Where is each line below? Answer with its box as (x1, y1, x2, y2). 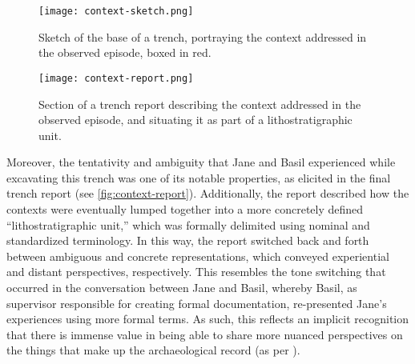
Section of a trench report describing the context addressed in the (38, 95, 361, 112)
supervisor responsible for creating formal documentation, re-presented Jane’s (6, 294, 387, 311)
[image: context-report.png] (38, 72, 194, 84)
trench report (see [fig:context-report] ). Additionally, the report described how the (6, 185, 409, 202)
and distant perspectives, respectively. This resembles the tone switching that (6, 263, 386, 280)
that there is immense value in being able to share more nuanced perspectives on (6, 326, 403, 342)
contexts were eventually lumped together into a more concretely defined (6, 201, 364, 218)
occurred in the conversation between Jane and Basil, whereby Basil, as (6, 279, 357, 296)
